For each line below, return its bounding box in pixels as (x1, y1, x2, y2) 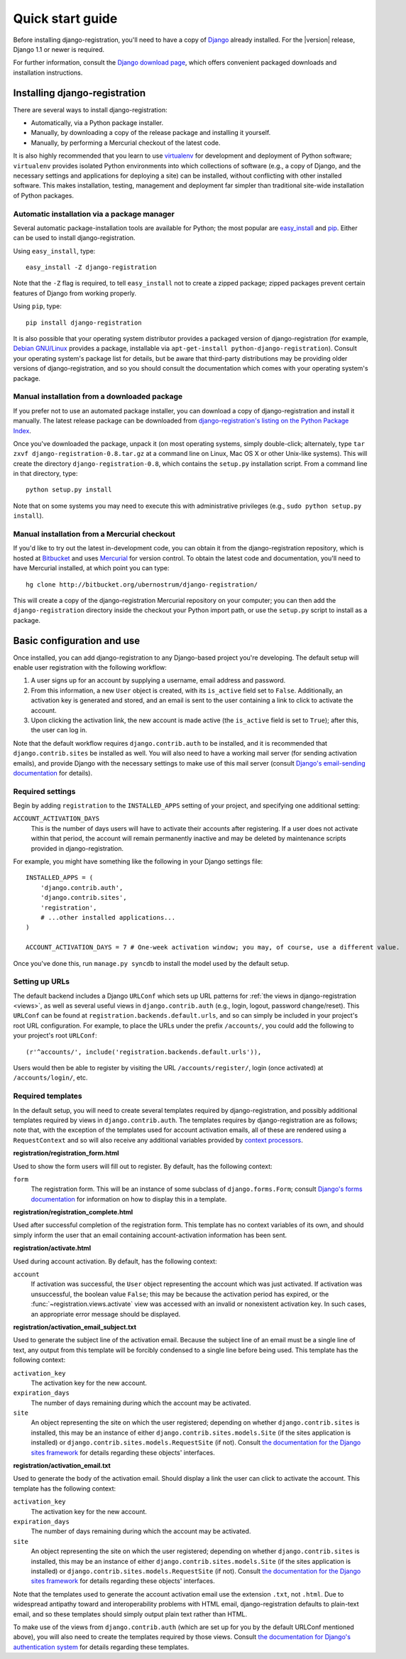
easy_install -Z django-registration (26, 263, 158, 271)
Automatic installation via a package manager (13, 209, 175, 219)
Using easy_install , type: (13, 246, 96, 255)
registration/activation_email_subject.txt (13, 1322, 137, 1331)
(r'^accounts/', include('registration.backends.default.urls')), (26, 1048, 262, 1056)
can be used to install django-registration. (13, 234, 136, 242)
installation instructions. (13, 68, 83, 77)
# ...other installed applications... (40, 913, 176, 921)
